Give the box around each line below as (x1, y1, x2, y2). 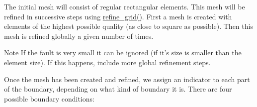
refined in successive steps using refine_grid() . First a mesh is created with (4, 11, 232, 21)
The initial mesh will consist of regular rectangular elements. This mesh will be (4, 1, 245, 11)
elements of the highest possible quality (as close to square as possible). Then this (4, 21, 253, 31)
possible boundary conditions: (4, 93, 94, 104)
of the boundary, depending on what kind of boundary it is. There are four (4, 84, 232, 94)
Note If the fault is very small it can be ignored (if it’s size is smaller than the (4, 47, 242, 58)
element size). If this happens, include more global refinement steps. (4, 57, 211, 67)
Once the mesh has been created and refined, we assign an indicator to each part (4, 74, 250, 84)
